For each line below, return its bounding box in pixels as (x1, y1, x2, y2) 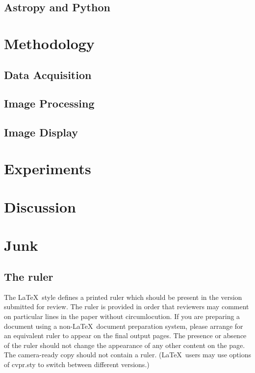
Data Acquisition (4, 67, 92, 82)
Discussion (4, 197, 76, 217)
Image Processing (4, 96, 95, 111)
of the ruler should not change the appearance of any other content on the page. (4, 340, 245, 350)
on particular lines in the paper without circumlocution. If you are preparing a (4, 311, 240, 321)
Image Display (4, 125, 78, 140)
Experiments (4, 158, 91, 178)
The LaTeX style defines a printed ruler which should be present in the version (4, 292, 242, 302)
